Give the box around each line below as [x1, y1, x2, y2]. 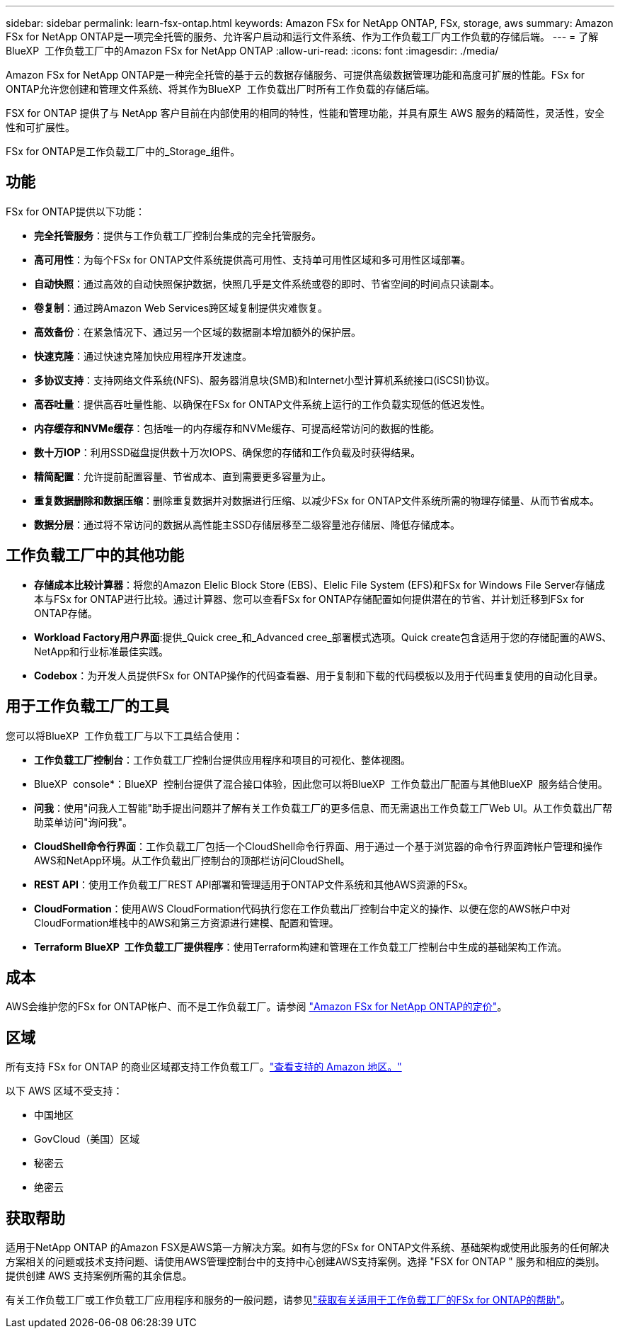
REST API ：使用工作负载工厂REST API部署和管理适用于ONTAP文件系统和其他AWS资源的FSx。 [34, 878, 473, 891]
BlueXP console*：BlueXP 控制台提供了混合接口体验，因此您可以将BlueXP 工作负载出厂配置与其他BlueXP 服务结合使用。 [34, 777, 608, 790]
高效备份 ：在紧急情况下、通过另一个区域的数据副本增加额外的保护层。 [34, 325, 361, 338]
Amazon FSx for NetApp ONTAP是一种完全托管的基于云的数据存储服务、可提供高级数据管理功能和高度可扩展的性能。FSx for [6, 69, 585, 81]
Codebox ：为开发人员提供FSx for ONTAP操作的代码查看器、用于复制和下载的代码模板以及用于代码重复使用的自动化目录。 [34, 669, 604, 682]
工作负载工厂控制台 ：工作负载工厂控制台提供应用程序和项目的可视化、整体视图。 [34, 753, 411, 766]
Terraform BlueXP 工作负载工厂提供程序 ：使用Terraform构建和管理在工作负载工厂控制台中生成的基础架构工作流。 [34, 940, 568, 953]
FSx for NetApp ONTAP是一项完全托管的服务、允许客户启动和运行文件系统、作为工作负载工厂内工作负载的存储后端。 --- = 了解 [6, 30, 599, 43]
